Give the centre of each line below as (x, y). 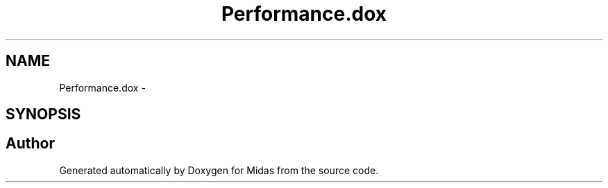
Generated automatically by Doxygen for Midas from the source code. (219, 170)
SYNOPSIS (43, 114)
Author (30, 144)
